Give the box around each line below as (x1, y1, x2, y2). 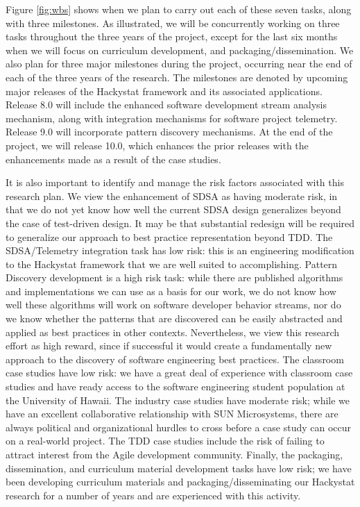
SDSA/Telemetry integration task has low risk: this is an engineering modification (6, 243, 354, 258)
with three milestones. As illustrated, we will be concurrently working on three (6, 15, 340, 30)
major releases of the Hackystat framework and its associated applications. (6, 83, 323, 98)
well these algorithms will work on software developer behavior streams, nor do (6, 297, 341, 312)
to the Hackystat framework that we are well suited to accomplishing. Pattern (6, 256, 338, 271)
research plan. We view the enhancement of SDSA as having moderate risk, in (6, 188, 338, 203)
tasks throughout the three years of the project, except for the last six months (6, 29, 338, 44)
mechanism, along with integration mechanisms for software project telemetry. (6, 110, 338, 125)
